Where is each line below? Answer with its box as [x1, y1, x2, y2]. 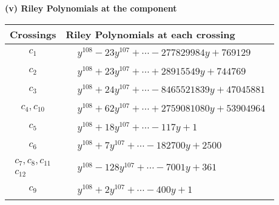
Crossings [10, 27, 56, 41]
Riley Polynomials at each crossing [66, 27, 235, 41]
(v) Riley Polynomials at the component [5, 2, 177, 14]
